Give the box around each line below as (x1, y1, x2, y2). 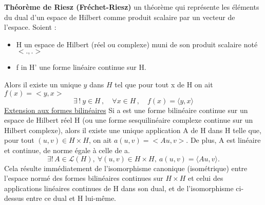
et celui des (187, 173, 223, 183)
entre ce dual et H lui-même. (26, 193, 116, 203)
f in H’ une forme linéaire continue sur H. (16, 62, 146, 72)
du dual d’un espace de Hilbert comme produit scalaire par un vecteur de (4, 11, 235, 22)
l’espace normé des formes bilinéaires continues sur (4, 173, 163, 183)
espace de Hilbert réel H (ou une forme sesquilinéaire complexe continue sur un (4, 115, 253, 125)
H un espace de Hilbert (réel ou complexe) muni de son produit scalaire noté (16, 39, 258, 49)
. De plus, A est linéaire (186, 135, 261, 145)
